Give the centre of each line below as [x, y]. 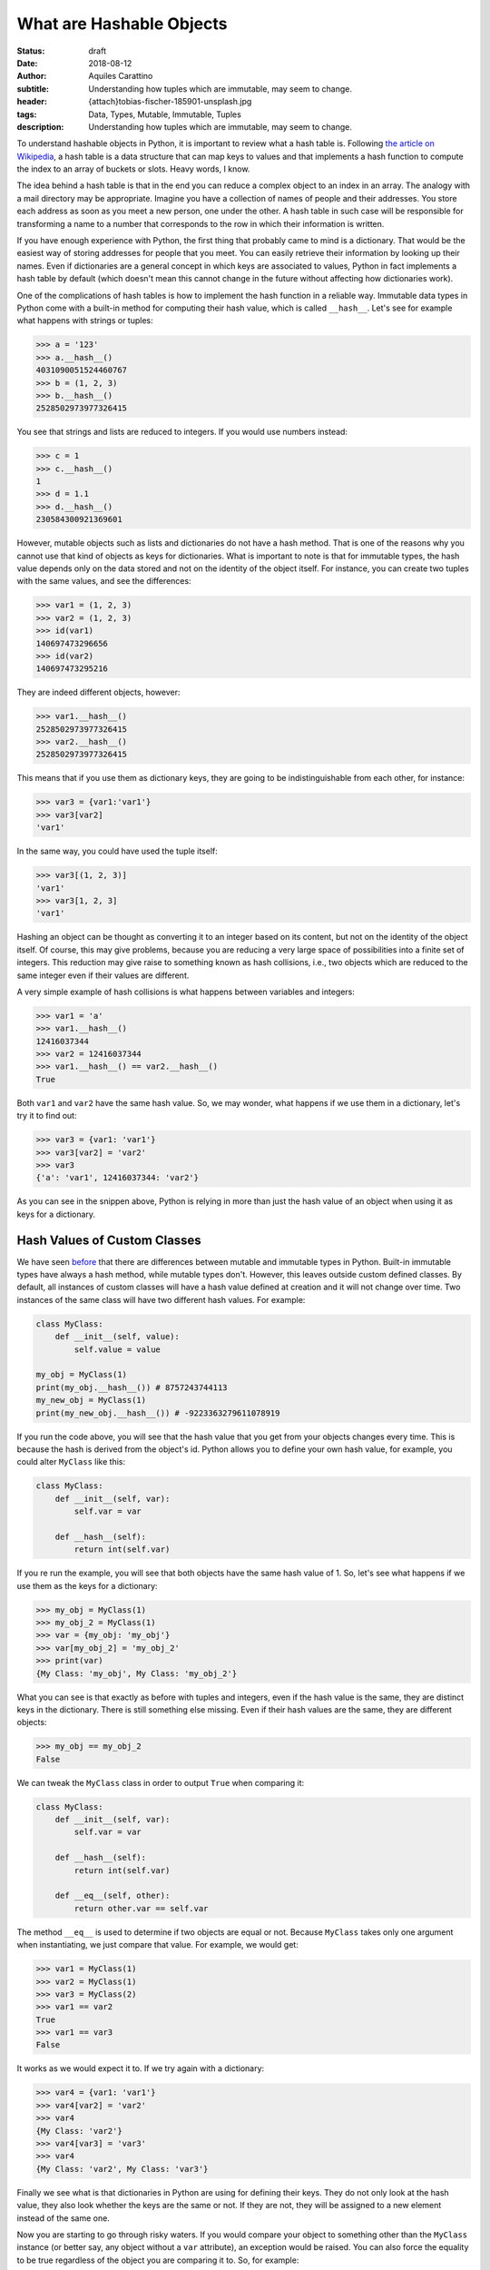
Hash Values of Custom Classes [109, 1240]
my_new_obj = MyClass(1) [91, 1400]
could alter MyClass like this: [71, 1462]
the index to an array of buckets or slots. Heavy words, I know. [133, 169]
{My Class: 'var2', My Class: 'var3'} [122, 2169]
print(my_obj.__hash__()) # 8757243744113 [132, 1387]
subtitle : [33, 89]
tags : [27, 114]
